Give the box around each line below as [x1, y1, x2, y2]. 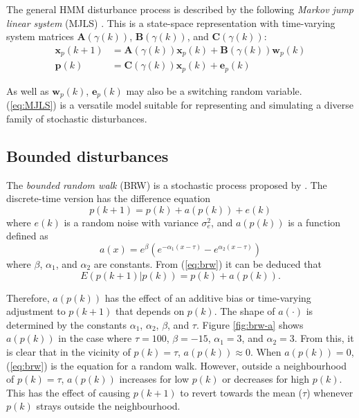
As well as [6, 83, 49, 98]
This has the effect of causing [6, 385, 131, 399]
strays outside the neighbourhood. [36, 399, 181, 413]
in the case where [58, 331, 132, 345]
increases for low [119, 372, 190, 386]
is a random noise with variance [64, 215, 199, 229]
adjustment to [6, 304, 66, 318]
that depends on [115, 304, 185, 318]
